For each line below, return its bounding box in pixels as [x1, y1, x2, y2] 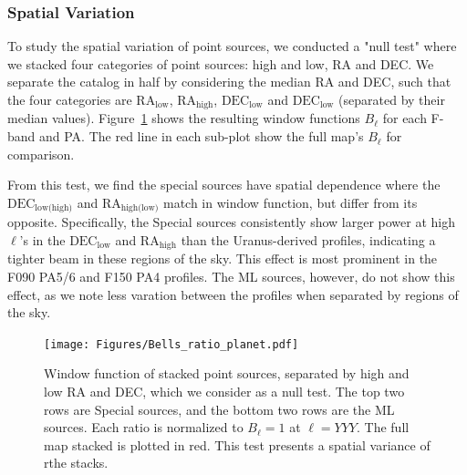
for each [382, 108, 427, 128]
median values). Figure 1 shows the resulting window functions [7, 108, 360, 128]
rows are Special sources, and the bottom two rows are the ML [44, 399, 395, 418]
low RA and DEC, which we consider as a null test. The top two [44, 381, 405, 400]
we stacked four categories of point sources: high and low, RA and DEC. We [7, 54, 434, 73]
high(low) [120, 203, 159, 213]
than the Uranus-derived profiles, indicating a [181, 230, 436, 249]
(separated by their [338, 90, 445, 108]
